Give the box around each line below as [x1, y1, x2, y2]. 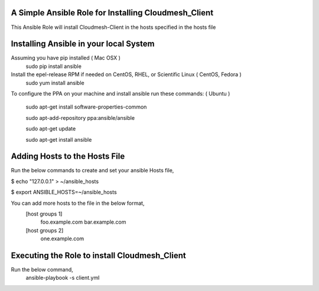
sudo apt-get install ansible [25, 136, 92, 143]
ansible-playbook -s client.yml [25, 274, 100, 282]
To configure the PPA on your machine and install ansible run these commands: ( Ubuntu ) [11, 90, 230, 97]
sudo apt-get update [25, 125, 76, 132]
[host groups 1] [25, 210, 63, 218]
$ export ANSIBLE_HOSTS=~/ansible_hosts [11, 189, 118, 196]
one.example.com [40, 235, 84, 242]
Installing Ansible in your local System [11, 39, 155, 49]
